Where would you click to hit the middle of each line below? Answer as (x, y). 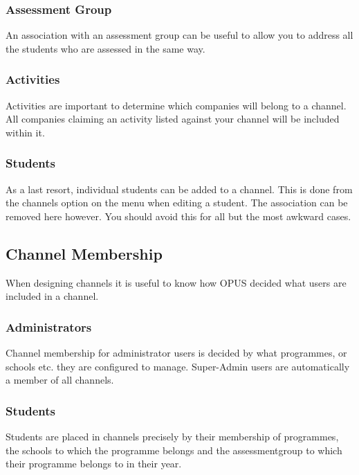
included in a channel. (52, 296)
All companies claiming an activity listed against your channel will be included (173, 119)
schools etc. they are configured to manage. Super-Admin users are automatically (178, 366)
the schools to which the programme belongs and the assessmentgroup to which (174, 450)
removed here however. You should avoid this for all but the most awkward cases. (178, 216)
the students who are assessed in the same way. (105, 48)
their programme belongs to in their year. (94, 464)
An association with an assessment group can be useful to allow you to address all (179, 35)
